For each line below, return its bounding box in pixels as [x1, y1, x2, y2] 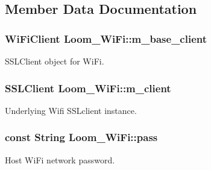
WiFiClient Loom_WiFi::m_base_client [5, 31, 207, 46]
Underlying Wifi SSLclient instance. [5, 104, 137, 116]
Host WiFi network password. [5, 153, 115, 166]
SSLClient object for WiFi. [5, 55, 104, 67]
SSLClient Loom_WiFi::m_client [5, 80, 171, 95]
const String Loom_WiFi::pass [5, 130, 158, 145]
